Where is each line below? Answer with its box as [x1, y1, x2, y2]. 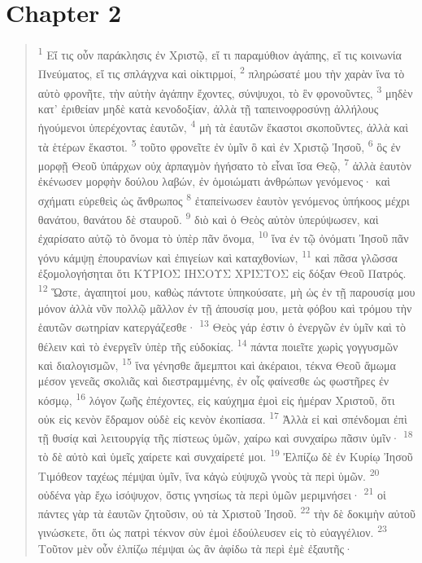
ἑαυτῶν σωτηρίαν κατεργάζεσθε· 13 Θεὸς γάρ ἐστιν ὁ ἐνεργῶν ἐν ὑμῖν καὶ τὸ [37, 316, 407, 335]
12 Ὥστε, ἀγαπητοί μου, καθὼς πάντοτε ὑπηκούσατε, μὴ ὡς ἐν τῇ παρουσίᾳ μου [37, 281, 415, 301]
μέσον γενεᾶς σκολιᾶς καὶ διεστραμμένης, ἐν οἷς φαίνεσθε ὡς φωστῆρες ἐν [37, 372, 389, 389]
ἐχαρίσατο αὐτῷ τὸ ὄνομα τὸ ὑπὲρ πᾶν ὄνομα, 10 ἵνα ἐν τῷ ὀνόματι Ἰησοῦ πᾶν [37, 227, 409, 246]
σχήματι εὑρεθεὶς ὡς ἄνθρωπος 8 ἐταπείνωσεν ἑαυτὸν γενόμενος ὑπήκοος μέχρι [37, 189, 410, 209]
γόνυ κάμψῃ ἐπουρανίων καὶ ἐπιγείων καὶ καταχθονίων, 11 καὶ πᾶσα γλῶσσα [37, 246, 398, 266]
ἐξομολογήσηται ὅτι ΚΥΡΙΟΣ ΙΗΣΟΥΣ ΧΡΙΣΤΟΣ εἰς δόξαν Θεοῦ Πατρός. [37, 264, 407, 281]
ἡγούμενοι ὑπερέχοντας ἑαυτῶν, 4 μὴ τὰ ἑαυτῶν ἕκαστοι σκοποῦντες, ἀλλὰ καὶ [37, 117, 408, 136]
